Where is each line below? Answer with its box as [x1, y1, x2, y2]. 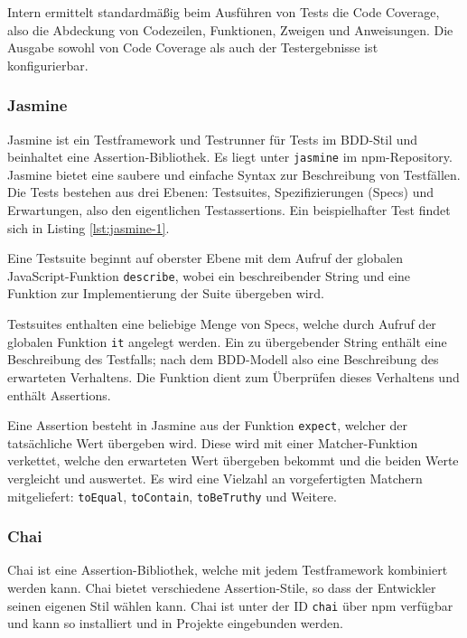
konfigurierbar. [7, 55, 89, 74]
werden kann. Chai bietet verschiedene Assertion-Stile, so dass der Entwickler [7, 578, 436, 596]
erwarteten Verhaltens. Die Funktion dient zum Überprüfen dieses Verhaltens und [7, 367, 460, 386]
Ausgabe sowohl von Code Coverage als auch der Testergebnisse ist [7, 38, 378, 57]
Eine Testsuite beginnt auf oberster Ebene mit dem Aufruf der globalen [7, 249, 403, 267]
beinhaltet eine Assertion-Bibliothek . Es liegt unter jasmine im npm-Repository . [7, 147, 453, 166]
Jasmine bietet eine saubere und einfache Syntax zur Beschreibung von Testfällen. [7, 164, 461, 183]
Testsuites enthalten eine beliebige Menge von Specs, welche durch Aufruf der [7, 314, 436, 333]
